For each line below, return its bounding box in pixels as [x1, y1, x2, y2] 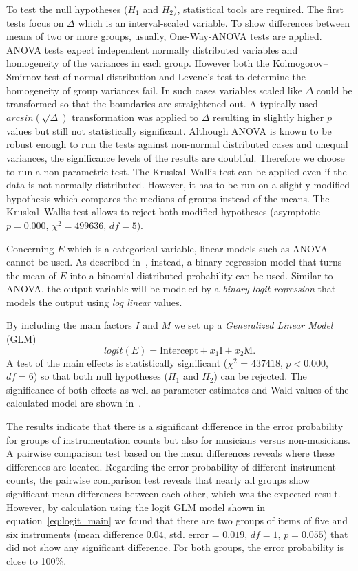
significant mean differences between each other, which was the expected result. [6, 486, 341, 500]
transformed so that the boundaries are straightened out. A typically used [6, 96, 318, 111]
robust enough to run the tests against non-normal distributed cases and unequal [6, 137, 348, 151]
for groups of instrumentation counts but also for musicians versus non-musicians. [6, 432, 350, 446]
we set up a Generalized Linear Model [173, 318, 333, 332]
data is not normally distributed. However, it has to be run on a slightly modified [6, 177, 350, 192]
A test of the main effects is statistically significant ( [6, 355, 228, 369]
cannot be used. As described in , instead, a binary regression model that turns [6, 255, 342, 269]
